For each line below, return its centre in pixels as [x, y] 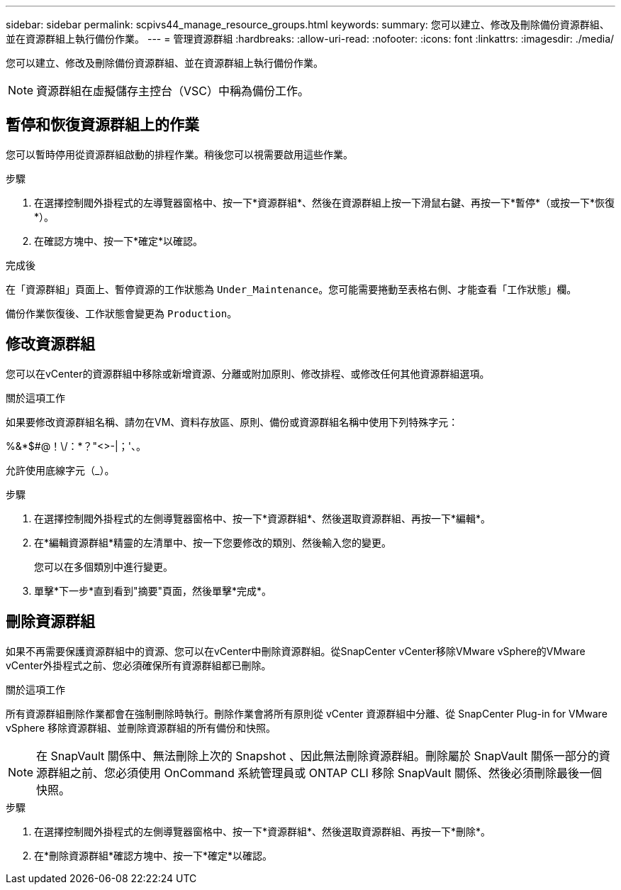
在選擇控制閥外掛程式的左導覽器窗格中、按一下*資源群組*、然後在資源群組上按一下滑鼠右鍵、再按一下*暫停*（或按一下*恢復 [325, 202]
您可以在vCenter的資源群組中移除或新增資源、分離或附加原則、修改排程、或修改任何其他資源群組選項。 [248, 373]
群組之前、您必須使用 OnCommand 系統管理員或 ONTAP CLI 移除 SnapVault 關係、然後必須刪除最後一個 [325, 773]
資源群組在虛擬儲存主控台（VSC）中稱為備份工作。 [173, 91]
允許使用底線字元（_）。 [60, 470]
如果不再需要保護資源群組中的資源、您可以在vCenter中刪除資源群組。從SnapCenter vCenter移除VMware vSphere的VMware [296, 651]
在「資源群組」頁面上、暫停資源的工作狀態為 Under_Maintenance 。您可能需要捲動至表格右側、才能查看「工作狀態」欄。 [291, 289]
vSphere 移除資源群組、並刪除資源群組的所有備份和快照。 [141, 727]
